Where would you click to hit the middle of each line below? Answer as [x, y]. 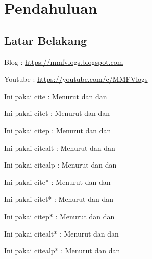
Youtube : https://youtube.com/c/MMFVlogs [76, 79]
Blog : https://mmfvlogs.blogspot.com [64, 62]
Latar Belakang [46, 40]
